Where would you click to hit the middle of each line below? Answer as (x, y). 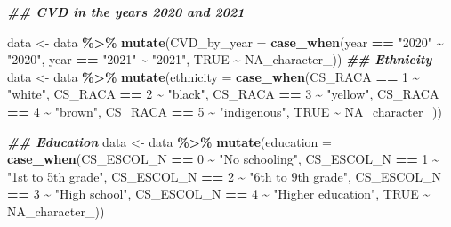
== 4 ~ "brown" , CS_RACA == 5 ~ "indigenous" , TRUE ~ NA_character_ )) (225, 111)
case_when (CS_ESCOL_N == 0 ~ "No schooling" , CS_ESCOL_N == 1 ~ (223, 159)
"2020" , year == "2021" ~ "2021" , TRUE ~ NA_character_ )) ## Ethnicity (220, 59)
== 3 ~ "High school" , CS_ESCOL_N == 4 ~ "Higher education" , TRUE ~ (219, 194)
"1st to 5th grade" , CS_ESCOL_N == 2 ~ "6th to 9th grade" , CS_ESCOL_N (225, 176)
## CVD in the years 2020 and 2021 (126, 12)
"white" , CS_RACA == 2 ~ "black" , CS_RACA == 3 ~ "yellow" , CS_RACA (223, 94)
